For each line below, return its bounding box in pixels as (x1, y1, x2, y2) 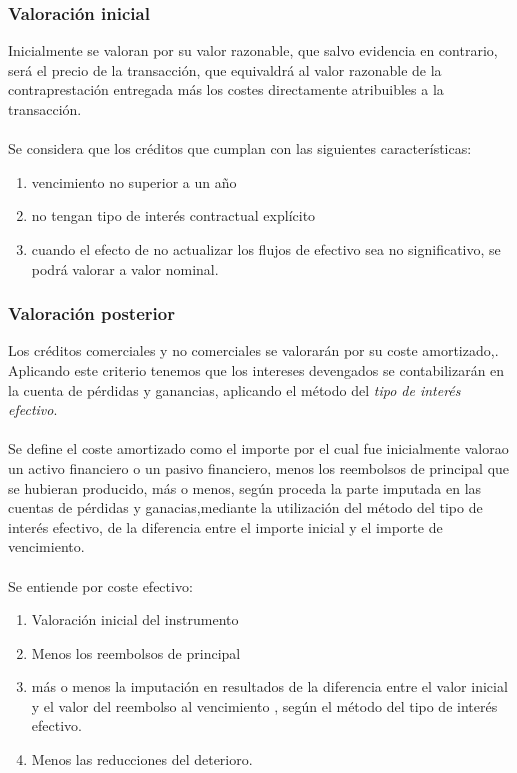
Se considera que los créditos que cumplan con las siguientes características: (8, 138, 472, 159)
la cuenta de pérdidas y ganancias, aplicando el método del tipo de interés (8, 379, 461, 400)
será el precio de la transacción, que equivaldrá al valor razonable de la (8, 59, 442, 80)
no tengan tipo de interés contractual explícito (31, 205, 316, 226)
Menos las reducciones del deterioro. (31, 749, 253, 770)
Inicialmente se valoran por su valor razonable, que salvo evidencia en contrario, (8, 40, 498, 61)
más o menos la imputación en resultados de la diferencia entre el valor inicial (31, 676, 508, 697)
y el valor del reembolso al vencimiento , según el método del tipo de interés (31, 695, 498, 716)
